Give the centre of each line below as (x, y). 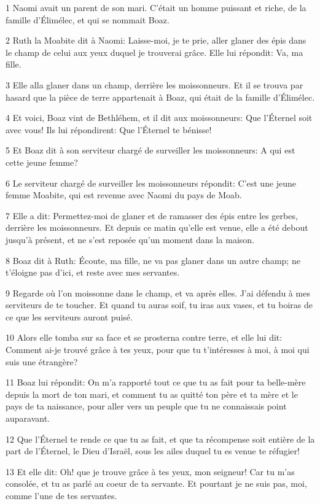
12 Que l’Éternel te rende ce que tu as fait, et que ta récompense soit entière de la (160, 439)
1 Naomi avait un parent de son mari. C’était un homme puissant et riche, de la (156, 7)
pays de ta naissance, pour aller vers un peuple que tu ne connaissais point (146, 406)
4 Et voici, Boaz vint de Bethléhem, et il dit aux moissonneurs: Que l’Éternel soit (159, 118)
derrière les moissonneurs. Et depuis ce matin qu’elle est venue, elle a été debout (157, 227)
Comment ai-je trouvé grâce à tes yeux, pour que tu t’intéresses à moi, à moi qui (158, 350)
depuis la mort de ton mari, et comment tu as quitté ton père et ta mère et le (152, 394)
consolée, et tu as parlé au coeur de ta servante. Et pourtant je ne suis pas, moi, (156, 483)
